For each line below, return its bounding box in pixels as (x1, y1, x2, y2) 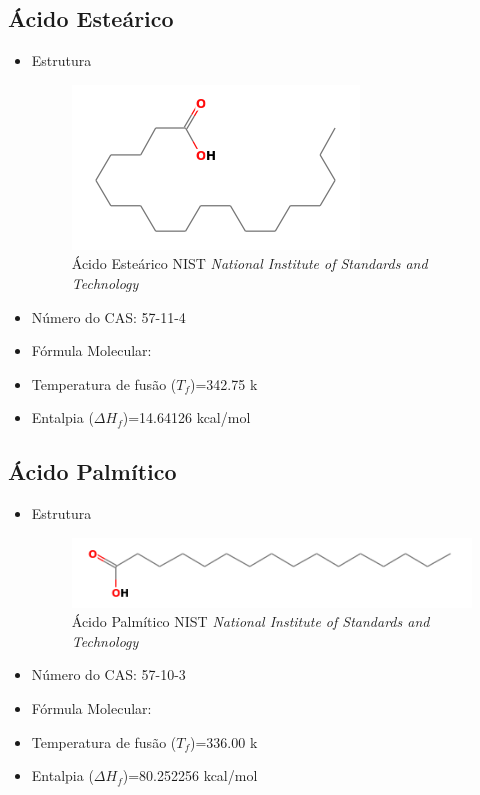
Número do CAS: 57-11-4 (31, 306, 186, 327)
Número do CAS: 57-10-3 (31, 664, 186, 685)
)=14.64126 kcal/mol (122, 407, 251, 428)
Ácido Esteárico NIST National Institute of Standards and (71, 253, 428, 274)
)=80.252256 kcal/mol (122, 765, 258, 786)
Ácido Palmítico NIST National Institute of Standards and (71, 611, 430, 632)
